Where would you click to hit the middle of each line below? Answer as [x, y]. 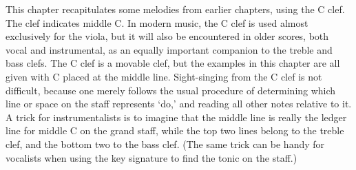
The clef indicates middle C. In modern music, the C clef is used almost [157, 22]
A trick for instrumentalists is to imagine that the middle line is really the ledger [176, 117]
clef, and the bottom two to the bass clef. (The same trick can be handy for [165, 144]
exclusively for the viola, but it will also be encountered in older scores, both [167, 36]
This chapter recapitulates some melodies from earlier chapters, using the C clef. [175, 9]
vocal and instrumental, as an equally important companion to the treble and [169, 49]
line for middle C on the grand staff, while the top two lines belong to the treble [175, 130]
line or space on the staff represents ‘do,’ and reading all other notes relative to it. [179, 104]
